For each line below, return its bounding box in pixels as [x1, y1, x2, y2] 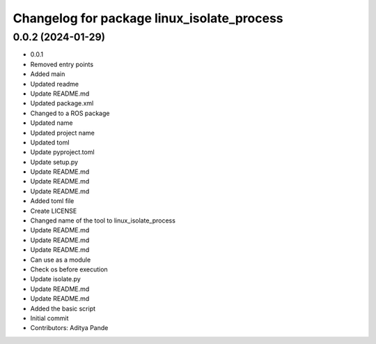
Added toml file [30, 197, 75, 205]
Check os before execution [30, 265, 108, 274]
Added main [30, 70, 65, 78]
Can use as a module [30, 255, 91, 264]
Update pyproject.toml [30, 148, 95, 156]
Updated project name [30, 128, 95, 137]
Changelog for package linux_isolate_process [13, 10, 283, 26]
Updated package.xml [30, 99, 94, 107]
